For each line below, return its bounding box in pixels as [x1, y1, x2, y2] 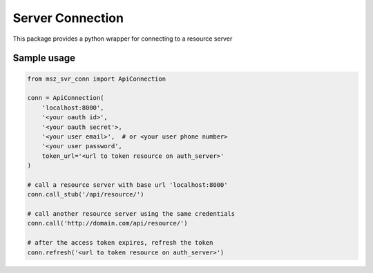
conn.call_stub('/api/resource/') [27, 190, 144, 199]
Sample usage [12, 52, 76, 64]
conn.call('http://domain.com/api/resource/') [27, 219, 188, 228]
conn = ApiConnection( [27, 94, 104, 102]
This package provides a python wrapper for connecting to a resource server [12, 34, 233, 43]
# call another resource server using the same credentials [27, 210, 236, 218]
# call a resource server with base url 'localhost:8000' [27, 181, 228, 189]
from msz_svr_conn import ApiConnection [27, 74, 166, 83]
